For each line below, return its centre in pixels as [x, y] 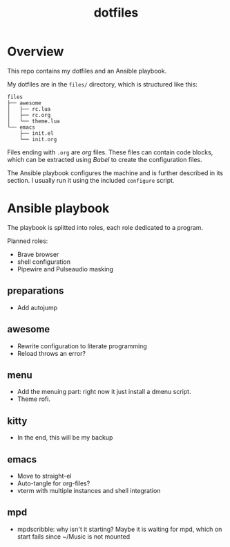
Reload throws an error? [51, 353]
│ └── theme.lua [33, 121]
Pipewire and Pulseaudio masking [65, 269]
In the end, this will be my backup [65, 438]
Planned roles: [28, 241]
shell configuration [44, 262]
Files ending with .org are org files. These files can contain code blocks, [110, 152]
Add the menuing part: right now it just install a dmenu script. [104, 392]
